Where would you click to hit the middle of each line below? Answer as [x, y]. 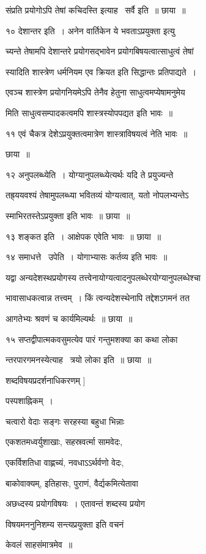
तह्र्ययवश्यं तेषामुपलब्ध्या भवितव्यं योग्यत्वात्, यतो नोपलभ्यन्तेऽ [97, 195]
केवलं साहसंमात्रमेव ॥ [39, 545]
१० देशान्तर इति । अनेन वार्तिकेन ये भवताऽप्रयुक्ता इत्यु [90, 30]
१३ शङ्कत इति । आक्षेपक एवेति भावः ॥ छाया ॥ [83, 236]
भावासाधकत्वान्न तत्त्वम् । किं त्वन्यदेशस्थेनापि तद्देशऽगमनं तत [98, 298]
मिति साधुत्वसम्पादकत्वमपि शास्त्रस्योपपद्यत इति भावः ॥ [89, 112]
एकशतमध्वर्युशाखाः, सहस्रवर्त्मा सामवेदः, [64, 442]
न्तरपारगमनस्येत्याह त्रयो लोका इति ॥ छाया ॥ [79, 360]
